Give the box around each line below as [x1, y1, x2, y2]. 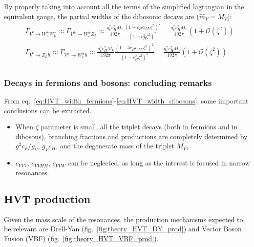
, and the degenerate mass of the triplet [56, 141, 174, 151]
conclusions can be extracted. [4, 105, 92, 115]
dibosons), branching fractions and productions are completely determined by [15, 131, 248, 141]
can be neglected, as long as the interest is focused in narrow [68, 158, 250, 168]
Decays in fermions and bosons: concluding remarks [4, 76, 212, 88]
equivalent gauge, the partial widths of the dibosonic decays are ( [4, 11, 199, 21]
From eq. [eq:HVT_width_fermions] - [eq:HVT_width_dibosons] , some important [4, 96, 249, 105]
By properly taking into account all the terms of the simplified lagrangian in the [4, 1, 244, 11]
